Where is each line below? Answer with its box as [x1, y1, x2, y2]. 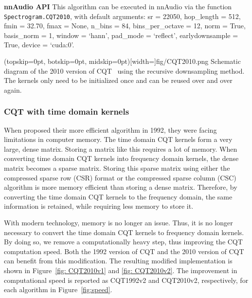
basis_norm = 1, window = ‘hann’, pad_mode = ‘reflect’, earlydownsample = [4, 30, 238, 40]
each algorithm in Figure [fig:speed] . [4, 284, 112, 295]
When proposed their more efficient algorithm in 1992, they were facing [4, 124, 217, 135]
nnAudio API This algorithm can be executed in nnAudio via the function [4, 1, 232, 11]
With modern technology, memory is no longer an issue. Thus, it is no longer [4, 217, 233, 227]
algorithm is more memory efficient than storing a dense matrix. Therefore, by [4, 182, 237, 192]
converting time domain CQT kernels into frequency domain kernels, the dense [4, 153, 239, 163]
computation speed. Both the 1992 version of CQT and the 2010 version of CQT [4, 246, 244, 256]
